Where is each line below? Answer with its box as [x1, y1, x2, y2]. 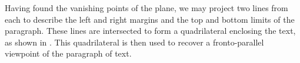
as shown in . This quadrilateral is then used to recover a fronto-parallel [5, 36, 264, 48]
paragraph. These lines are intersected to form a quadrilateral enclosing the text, [5, 24, 296, 37]
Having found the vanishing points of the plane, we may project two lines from [5, 2, 288, 13]
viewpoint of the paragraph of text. [5, 47, 132, 60]
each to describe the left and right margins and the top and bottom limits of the [5, 13, 295, 25]
